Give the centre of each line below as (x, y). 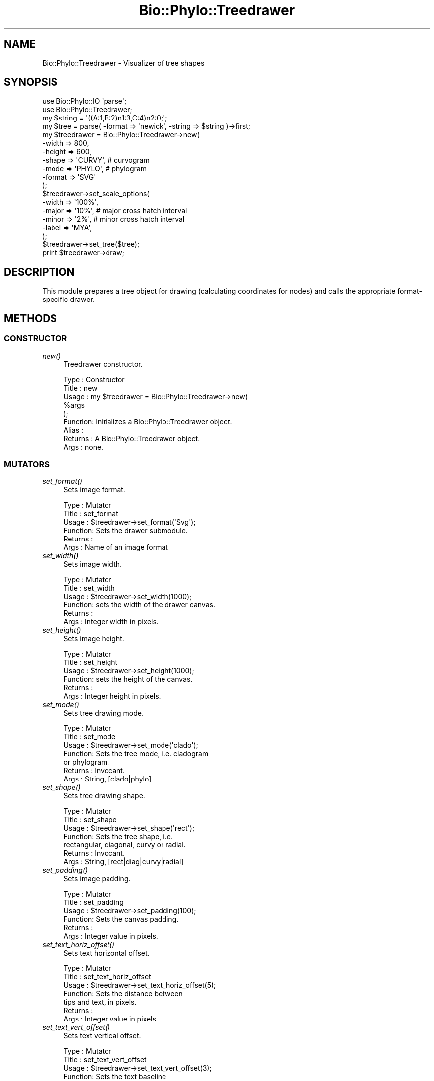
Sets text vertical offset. (102, 1036)
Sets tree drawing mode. (104, 713)
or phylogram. (86, 762)
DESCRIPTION (39, 272)
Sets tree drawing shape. (104, 796)
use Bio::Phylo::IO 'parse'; (84, 101)
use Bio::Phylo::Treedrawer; (87, 110)
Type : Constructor (94, 379)
